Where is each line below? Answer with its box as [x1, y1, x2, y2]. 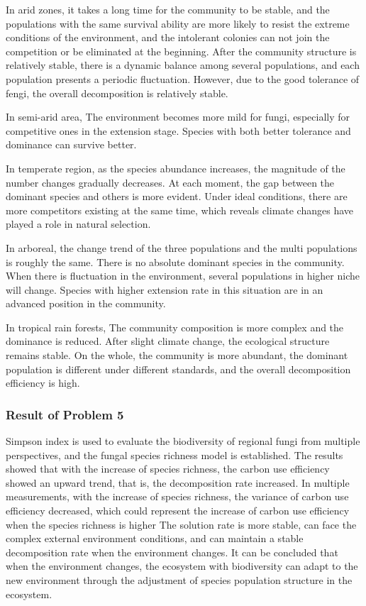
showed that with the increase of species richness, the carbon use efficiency [6, 461, 330, 476]
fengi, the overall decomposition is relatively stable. [6, 85, 228, 100]
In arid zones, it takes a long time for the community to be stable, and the [6, 2, 330, 16]
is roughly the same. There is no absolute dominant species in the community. [6, 254, 345, 269]
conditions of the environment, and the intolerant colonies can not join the [6, 30, 330, 45]
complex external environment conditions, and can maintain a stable [6, 531, 304, 546]
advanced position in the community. [6, 296, 166, 311]
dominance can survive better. [6, 137, 137, 152]
